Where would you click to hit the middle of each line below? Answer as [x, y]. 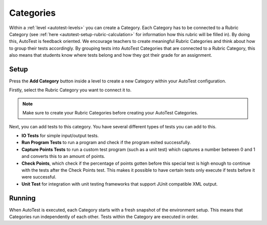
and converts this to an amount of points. [64, 156]
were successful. [39, 177]
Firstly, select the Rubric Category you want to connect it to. [70, 90]
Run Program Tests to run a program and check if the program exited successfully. [106, 143]
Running [22, 198]
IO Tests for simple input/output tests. [60, 135]
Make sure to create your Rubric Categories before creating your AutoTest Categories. [110, 113]
